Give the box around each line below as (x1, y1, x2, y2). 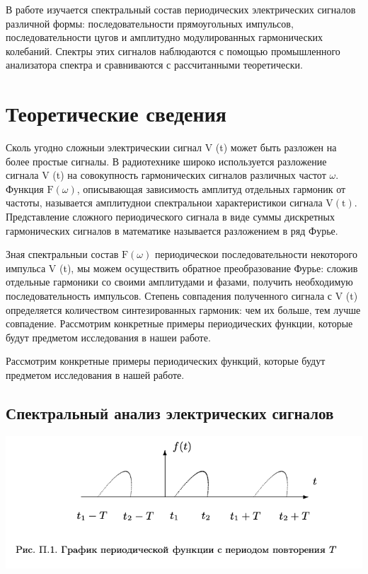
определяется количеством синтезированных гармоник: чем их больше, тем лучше (6, 302, 361, 317)
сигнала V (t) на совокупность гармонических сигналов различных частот (6, 168, 326, 182)
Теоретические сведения (6, 99, 226, 128)
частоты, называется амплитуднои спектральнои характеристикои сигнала (6, 195, 323, 210)
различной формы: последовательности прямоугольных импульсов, (6, 16, 294, 30)
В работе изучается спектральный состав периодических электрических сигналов (6, 2, 356, 16)
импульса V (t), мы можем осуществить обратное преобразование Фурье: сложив (6, 260, 358, 275)
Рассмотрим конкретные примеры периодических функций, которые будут (6, 353, 326, 368)
